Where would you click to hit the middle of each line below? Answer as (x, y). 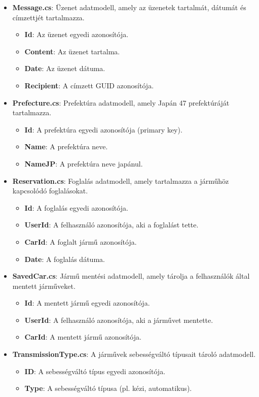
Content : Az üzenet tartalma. (72, 51)
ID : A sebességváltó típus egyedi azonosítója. (95, 371)
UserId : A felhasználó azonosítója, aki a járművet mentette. (119, 320)
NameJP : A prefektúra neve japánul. (84, 163)
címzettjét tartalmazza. (48, 17)
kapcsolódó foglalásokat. (50, 191)
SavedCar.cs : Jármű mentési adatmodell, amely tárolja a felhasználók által (131, 276)
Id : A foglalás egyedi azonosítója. (76, 207)
